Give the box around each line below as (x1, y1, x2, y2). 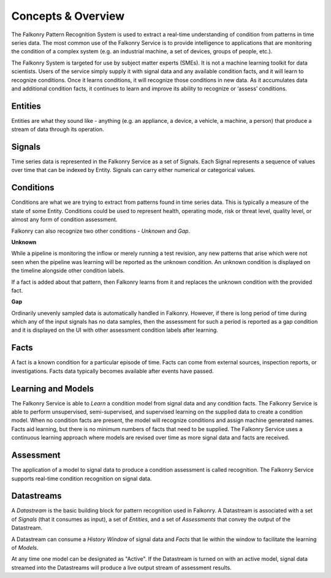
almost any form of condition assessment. (11, 216, 118, 224)
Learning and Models (11, 383, 94, 394)
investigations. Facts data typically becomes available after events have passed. (11, 367, 214, 375)
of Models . (11, 544, 39, 551)
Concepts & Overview (11, 9, 125, 23)
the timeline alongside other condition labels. (11, 267, 125, 275)
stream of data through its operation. (11, 126, 104, 133)
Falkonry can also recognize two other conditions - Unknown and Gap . (11, 227, 190, 235)
